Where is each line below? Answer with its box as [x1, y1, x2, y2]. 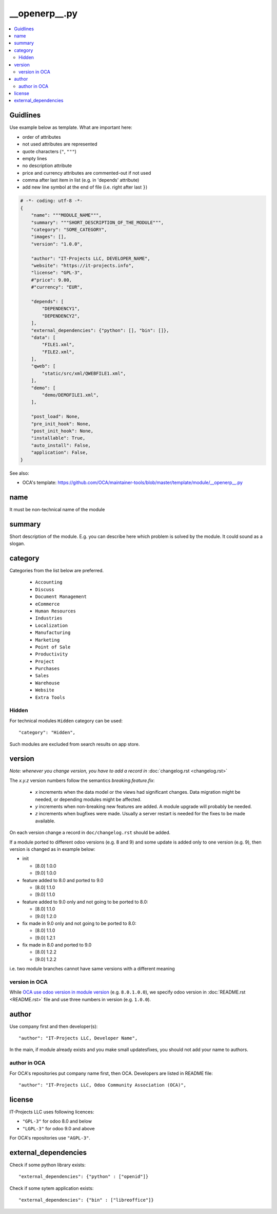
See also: [9, 470, 29, 476]
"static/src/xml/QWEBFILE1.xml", [42, 370, 126, 376]
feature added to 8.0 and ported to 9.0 [22, 877, 104, 883]
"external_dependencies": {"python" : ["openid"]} [18, 1174, 149, 1180]
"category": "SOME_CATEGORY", [31, 227, 107, 233]
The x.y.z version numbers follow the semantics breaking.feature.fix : [9, 777, 155, 783]
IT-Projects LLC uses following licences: [9, 1109, 94, 1115]
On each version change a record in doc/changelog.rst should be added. [9, 830, 171, 836]
